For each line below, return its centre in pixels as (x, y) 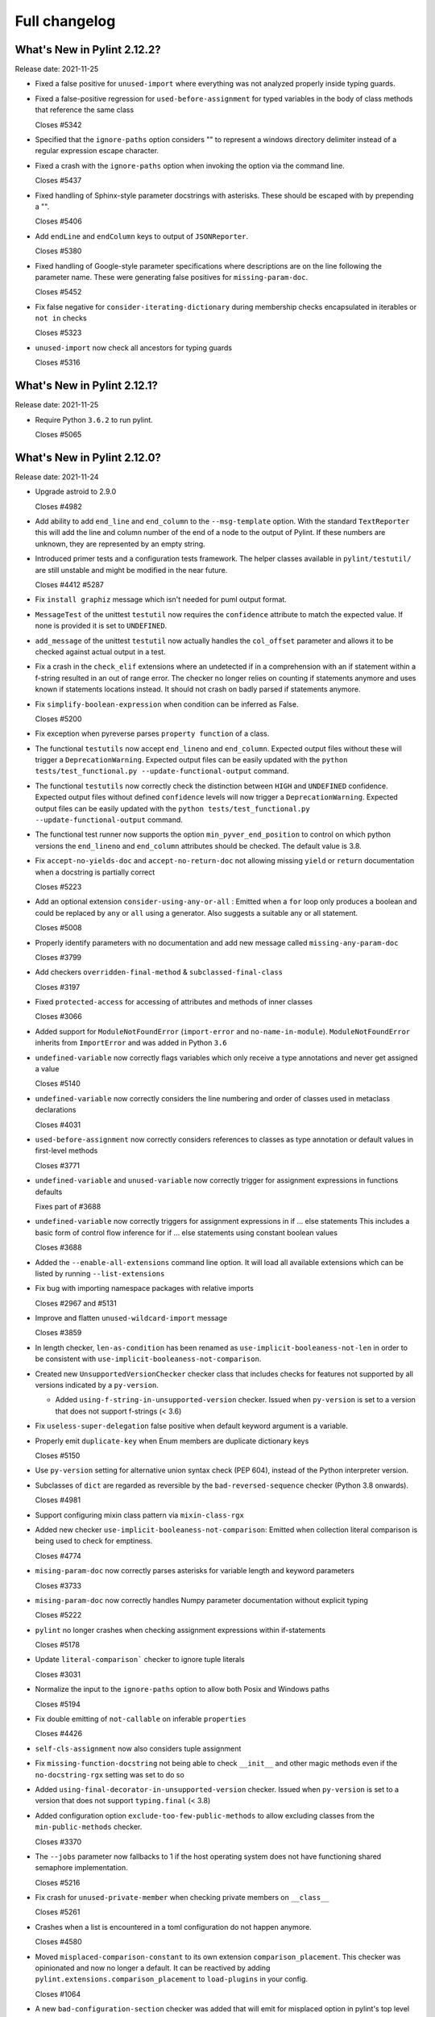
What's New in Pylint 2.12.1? (87, 386)
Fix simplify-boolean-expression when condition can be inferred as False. (167, 704)
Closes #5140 (58, 1084)
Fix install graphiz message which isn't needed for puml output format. (161, 599)
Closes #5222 (58, 1615)
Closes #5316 (58, 362)
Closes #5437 (58, 181)
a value (47, 1069)
